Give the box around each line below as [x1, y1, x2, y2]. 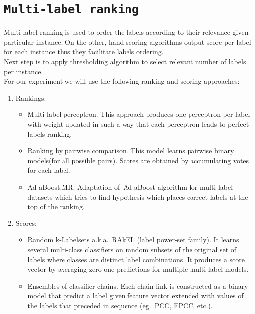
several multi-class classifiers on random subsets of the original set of [27, 244, 237, 254]
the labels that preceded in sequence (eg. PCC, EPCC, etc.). [27, 300, 213, 310]
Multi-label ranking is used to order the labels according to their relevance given [4, 27, 249, 37]
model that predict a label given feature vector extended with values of [27, 290, 244, 301]
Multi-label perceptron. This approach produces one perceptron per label [27, 109, 250, 119]
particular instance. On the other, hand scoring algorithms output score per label [4, 36, 251, 47]
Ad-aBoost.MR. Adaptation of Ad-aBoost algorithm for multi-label [27, 181, 233, 192]
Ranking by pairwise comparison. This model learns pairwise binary [27, 145, 234, 156]
